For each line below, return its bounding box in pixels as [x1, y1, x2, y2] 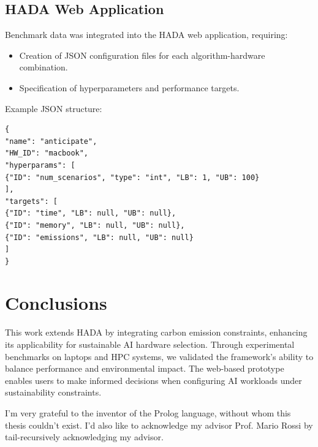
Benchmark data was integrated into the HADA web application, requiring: [5, 28, 288, 41]
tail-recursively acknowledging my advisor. [5, 430, 164, 443]
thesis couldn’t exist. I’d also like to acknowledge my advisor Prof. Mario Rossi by [5, 418, 313, 431]
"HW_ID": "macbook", [5, 149, 89, 158]
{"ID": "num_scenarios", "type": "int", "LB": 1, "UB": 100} [5, 173, 260, 182]
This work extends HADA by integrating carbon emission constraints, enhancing [5, 326, 308, 339]
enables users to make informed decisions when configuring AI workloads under [5, 374, 302, 386]
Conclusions [5, 290, 107, 315]
